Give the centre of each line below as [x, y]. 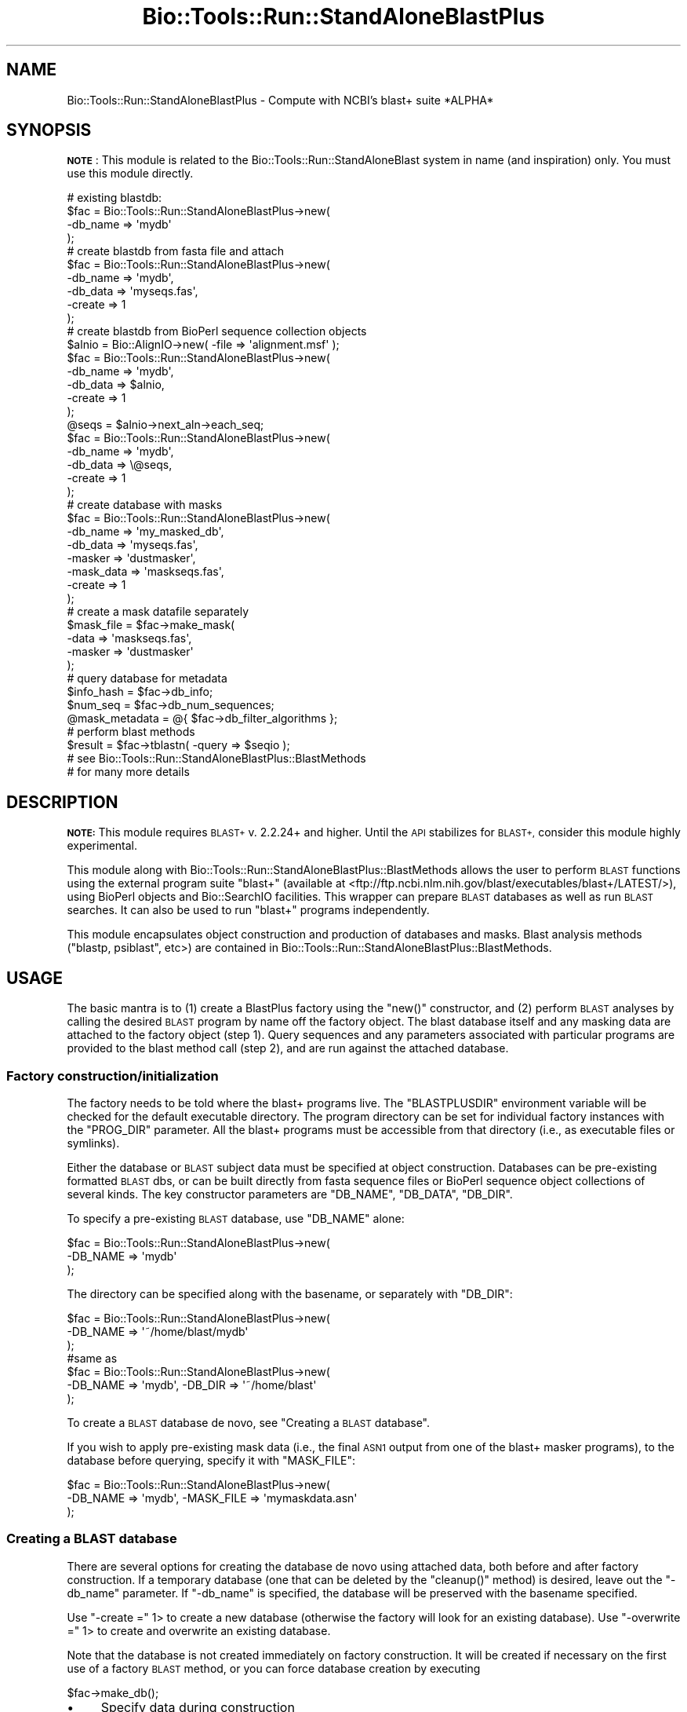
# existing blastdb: [114, 198]
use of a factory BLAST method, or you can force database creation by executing [274, 1668]
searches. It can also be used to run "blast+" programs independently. [248, 910]
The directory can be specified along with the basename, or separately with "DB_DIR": [290, 1293]
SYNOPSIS [49, 130]
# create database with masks [145, 505]
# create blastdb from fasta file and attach [176, 251]
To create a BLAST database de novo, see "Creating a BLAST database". [249, 1422]
